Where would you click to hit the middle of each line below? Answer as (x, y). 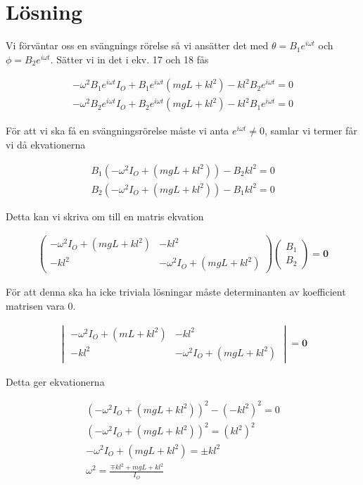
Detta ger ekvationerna (55, 381)
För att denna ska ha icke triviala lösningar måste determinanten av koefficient (176, 292)
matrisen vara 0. (41, 305)
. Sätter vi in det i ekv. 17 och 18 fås (129, 59)
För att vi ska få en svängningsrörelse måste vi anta (117, 131)
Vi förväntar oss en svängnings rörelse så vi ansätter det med (137, 45)
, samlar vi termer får (311, 131)
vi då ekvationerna (46, 144)
